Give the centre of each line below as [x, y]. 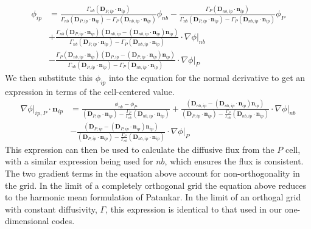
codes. [63, 221]
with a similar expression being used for [79, 161]
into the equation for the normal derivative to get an [207, 77]
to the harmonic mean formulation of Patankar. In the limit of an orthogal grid [153, 197]
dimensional [27, 221]
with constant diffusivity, [51, 209]
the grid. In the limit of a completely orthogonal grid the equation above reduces [155, 185]
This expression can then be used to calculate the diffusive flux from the [140, 149]
